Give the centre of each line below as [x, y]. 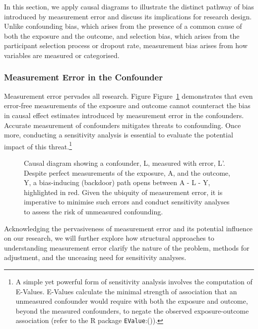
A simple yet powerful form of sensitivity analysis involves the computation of [134, 281]
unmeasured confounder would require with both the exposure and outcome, [132, 301]
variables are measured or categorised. [62, 55]
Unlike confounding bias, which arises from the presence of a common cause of [123, 26]
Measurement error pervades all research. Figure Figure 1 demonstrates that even [129, 96]
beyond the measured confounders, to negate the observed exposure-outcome [132, 310]
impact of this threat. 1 [38, 145]
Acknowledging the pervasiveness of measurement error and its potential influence [129, 228]
